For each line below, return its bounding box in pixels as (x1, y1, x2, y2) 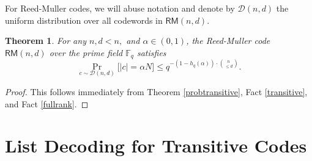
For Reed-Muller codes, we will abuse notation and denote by (5, 2, 235, 14)
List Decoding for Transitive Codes (5, 133, 307, 158)
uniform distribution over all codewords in (5, 13, 163, 26)
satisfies (136, 46, 166, 59)
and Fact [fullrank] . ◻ (5, 97, 89, 110)
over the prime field (49, 46, 123, 59)
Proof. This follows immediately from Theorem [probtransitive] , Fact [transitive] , (5, 85, 308, 98)
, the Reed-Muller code (186, 34, 270, 47)
